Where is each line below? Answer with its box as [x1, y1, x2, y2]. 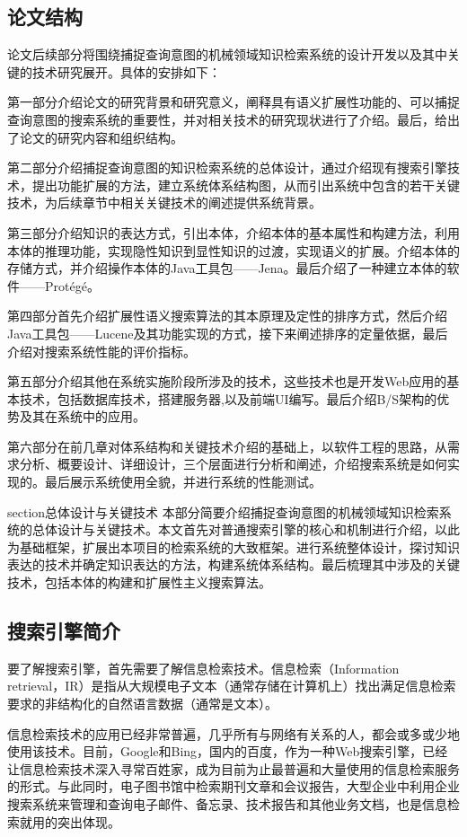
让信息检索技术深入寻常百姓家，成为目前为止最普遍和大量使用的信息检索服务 [7, 759, 460, 778]
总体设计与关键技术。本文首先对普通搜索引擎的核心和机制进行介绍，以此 [31, 520, 460, 539]
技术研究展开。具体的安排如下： [31, 62, 221, 81]
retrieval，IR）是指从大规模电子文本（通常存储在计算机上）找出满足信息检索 [7, 676, 456, 695]
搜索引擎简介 [7, 617, 120, 645]
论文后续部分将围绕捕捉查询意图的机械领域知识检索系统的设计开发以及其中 [7, 45, 447, 64]
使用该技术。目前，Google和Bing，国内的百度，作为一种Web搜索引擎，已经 [7, 742, 448, 761]
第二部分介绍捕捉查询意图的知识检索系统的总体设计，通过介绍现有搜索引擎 [7, 158, 447, 177]
